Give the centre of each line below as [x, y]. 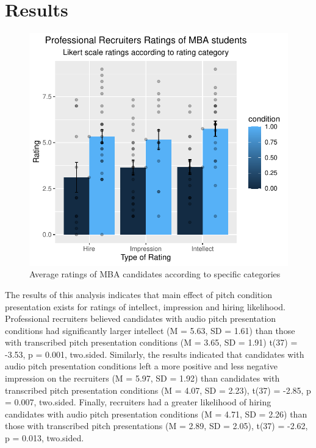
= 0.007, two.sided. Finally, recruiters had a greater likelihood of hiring [138, 402]
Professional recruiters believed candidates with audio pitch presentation [141, 318]
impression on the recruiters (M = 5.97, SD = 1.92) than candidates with [142, 378]
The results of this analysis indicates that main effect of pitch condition [138, 294]
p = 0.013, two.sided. [45, 438]
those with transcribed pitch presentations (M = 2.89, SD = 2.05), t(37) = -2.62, [156, 426]
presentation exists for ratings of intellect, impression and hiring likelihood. [145, 306]
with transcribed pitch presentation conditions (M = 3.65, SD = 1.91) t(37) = [151, 342]
